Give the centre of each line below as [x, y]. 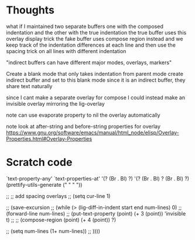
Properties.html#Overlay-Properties [49, 138]
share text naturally [29, 86]
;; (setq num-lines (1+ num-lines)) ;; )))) [53, 231]
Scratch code [39, 163]
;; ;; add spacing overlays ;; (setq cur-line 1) [58, 196]
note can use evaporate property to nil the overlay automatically [83, 115]
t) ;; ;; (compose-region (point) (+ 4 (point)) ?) [61, 220]
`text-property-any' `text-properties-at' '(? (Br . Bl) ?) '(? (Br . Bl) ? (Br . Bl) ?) [97, 178]
